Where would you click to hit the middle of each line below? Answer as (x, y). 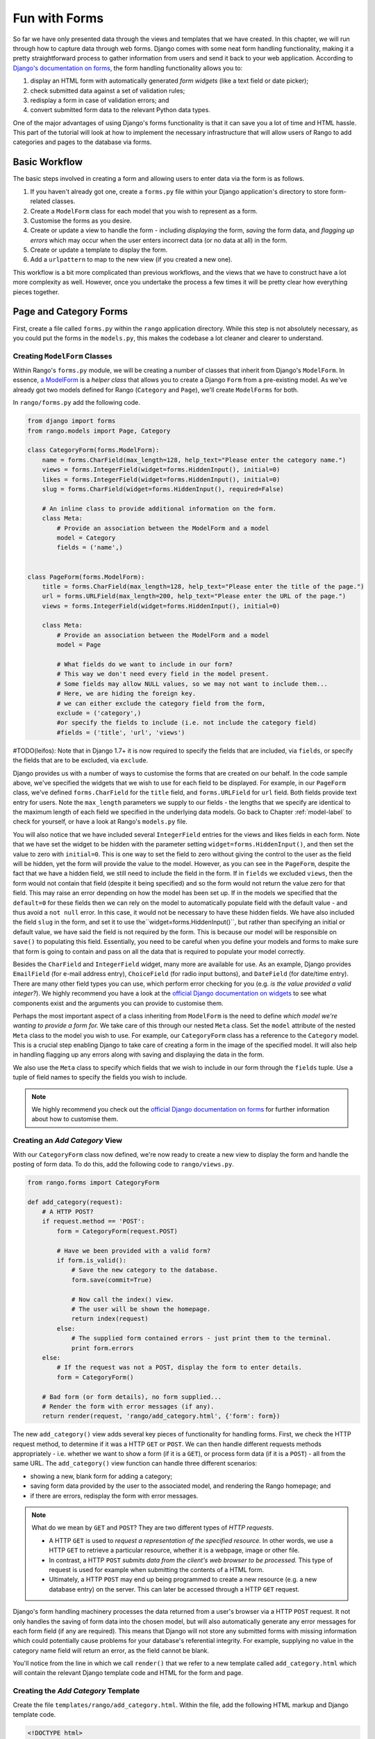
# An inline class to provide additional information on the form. (159, 508)
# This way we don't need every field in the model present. (163, 674)
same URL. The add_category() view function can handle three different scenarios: (135, 1464)
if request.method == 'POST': (93, 1221)
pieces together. (36, 291)
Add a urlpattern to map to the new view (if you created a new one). (131, 259)
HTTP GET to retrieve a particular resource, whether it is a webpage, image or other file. (174, 1550)
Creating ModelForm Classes (62, 356)
